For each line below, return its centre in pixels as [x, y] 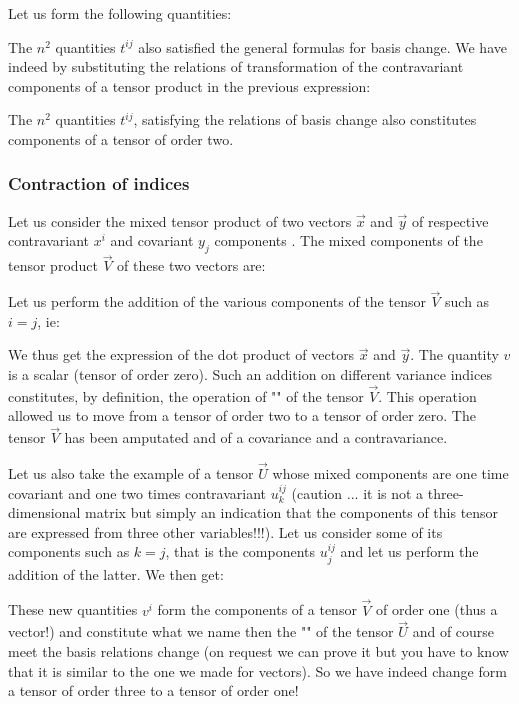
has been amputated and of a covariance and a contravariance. [256, 437]
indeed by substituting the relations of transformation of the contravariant [236, 66]
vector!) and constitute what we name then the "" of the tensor [201, 631]
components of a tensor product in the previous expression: [189, 85]
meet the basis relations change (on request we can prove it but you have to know [258, 651]
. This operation [427, 395]
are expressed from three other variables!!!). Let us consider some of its [225, 531]
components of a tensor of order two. [121, 138]
